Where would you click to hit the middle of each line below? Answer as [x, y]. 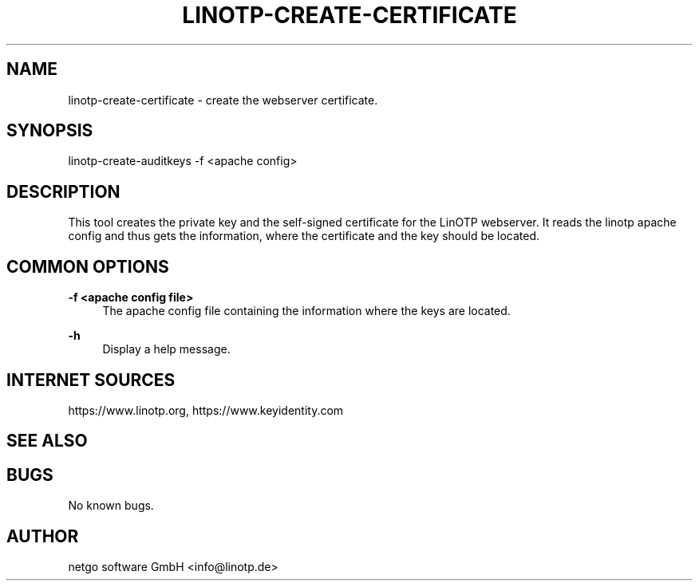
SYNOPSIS [50, 131]
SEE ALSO [47, 441]
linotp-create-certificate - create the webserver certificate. [223, 100]
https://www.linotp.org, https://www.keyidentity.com [206, 410]
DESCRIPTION [63, 191]
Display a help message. [166, 349]
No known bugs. [111, 506]
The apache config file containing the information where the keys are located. [306, 311]
